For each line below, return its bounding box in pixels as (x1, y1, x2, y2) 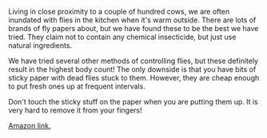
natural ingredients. (8, 41, 73, 50)
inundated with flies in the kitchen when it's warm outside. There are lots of (8, 15, 257, 25)
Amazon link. (8, 121, 51, 130)
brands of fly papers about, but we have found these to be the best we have (8, 24, 259, 33)
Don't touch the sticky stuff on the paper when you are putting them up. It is (8, 97, 258, 106)
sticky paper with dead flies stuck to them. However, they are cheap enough (8, 73, 260, 82)
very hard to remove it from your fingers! (8, 105, 142, 115)
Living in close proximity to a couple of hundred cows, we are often (8, 7, 230, 16)
